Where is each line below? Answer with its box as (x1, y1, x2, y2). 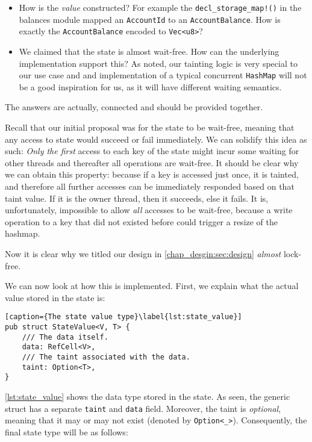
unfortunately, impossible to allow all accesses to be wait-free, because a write (5, 204, 293, 216)
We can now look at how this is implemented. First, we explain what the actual (5, 279, 299, 292)
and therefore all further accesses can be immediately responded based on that (5, 179, 295, 192)
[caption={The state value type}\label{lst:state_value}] (5, 313, 242, 322)
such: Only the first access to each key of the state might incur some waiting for (5, 145, 299, 157)
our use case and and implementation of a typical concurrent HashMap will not (19, 69, 307, 81)
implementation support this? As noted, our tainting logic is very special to (19, 57, 298, 69)
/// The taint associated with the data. (22, 352, 190, 361)
